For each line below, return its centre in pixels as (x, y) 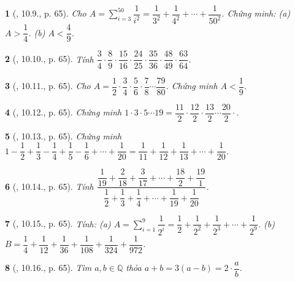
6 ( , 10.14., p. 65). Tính (49, 186)
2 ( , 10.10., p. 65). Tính (49, 59)
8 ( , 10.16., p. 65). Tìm (48, 268)
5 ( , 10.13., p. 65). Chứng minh (63, 135)
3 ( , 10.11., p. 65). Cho (48, 85)
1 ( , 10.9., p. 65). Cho (46, 13)
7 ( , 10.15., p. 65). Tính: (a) (58, 223)
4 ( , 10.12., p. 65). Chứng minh (63, 112)
